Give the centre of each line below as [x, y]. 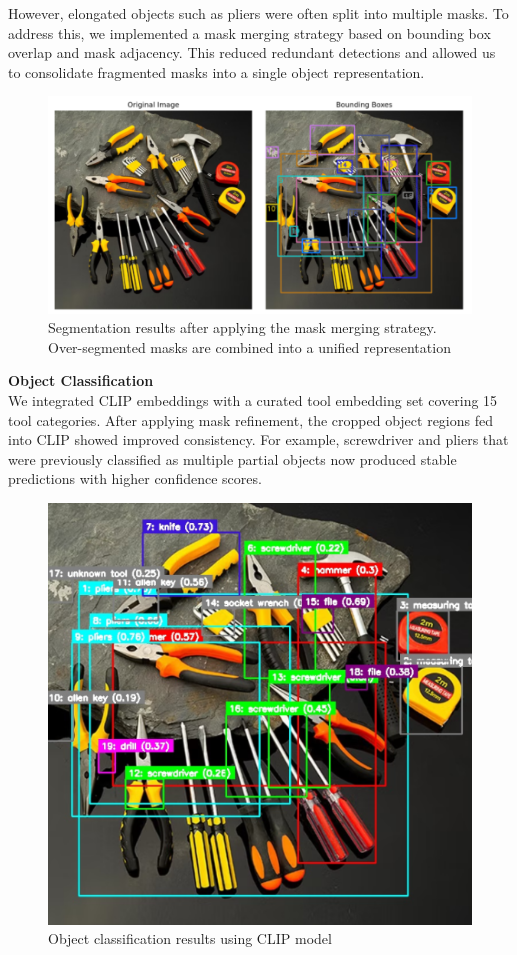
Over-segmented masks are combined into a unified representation [249, 346]
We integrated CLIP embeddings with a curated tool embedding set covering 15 [253, 399]
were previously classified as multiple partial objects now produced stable [232, 458]
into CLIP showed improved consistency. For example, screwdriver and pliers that [258, 439]
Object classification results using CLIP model [190, 938]
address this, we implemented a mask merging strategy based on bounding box [249, 32]
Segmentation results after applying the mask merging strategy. [242, 327]
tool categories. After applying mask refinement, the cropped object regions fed [250, 419]
